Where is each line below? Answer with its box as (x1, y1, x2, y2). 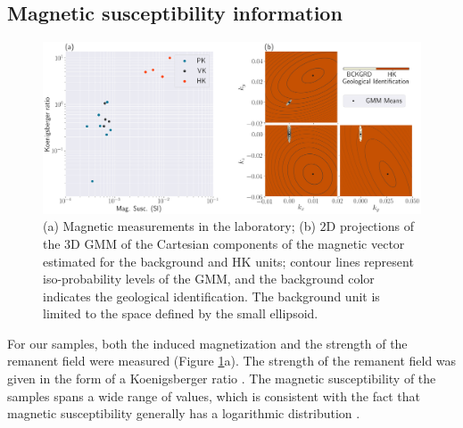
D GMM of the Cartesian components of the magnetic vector (70, 234, 405, 252)
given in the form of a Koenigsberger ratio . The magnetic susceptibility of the (7, 369, 436, 388)
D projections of (326, 217, 414, 235)
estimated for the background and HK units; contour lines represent (43, 251, 414, 270)
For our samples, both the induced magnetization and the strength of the (7, 333, 408, 352)
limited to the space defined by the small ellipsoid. (43, 304, 318, 323)
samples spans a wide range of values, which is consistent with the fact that (7, 386, 420, 405)
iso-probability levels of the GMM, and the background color (43, 269, 375, 288)
